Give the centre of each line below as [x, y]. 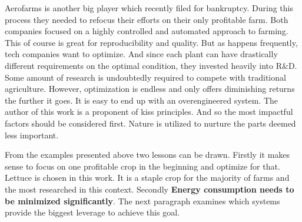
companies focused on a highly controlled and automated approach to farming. [147, 31]
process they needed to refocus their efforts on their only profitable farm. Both [147, 19]
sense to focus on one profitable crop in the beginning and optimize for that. [142, 166]
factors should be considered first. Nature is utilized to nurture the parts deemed [150, 123]
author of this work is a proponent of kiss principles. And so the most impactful [149, 112]
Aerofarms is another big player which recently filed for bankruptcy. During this [149, 8]
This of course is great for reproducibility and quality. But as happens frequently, [151, 42]
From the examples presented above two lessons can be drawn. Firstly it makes [147, 155]
